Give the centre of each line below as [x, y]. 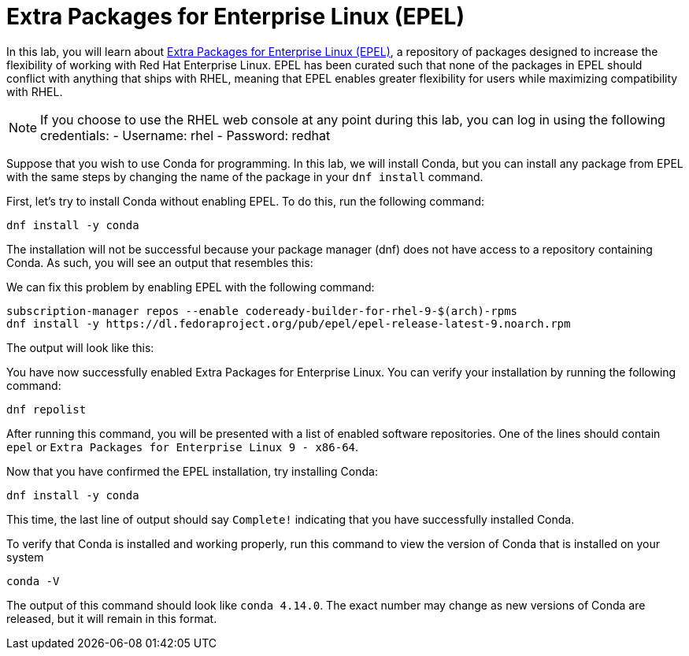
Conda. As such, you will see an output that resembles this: [160, 262]
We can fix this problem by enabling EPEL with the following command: [191, 287]
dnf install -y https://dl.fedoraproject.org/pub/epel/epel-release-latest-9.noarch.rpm [289, 323]
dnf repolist [46, 409]
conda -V [33, 581]
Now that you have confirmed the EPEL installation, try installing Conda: [192, 471]
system [25, 557]
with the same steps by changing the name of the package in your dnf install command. [245, 176]
